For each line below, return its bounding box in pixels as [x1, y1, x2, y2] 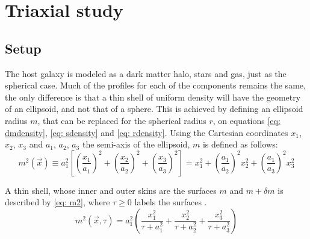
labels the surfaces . [134, 196, 207, 208]
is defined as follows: [202, 138, 278, 151]
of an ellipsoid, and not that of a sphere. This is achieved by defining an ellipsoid [5, 102, 303, 115]
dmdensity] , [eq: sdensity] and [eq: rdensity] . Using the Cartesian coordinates [5, 126, 288, 138]
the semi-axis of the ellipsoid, [82, 138, 190, 151]
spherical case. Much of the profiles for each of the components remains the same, [5, 79, 306, 92]
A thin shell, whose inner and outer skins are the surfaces [5, 184, 217, 196]
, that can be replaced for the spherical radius [37, 114, 206, 126]
